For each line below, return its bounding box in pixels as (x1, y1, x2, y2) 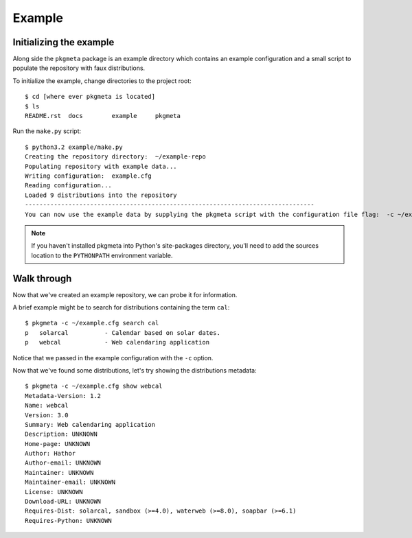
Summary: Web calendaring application (25, 421, 156, 428)
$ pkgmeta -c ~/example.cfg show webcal (25, 382, 163, 390)
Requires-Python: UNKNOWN (25, 517, 113, 524)
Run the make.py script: (12, 127, 82, 135)
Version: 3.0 (25, 411, 69, 419)
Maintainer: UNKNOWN (25, 469, 94, 476)
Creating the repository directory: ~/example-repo (25, 153, 206, 161)
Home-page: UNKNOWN (25, 440, 91, 447)
